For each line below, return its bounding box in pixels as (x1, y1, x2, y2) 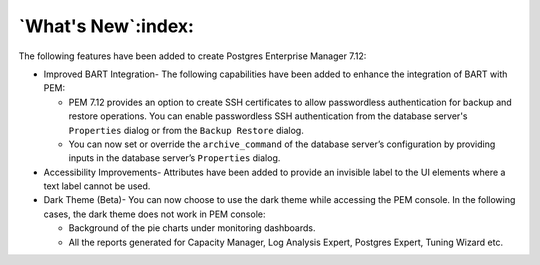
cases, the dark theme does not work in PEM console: (43, 208, 266, 220)
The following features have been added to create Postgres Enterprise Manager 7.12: (18, 50, 367, 62)
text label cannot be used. (43, 180, 151, 192)
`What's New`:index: (18, 15, 195, 37)
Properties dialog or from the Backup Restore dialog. (68, 124, 304, 136)
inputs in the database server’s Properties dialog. (68, 152, 281, 164)
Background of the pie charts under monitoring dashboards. (68, 222, 316, 234)
